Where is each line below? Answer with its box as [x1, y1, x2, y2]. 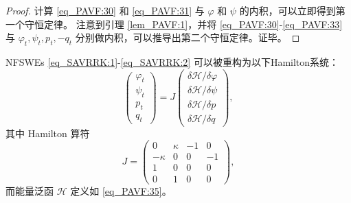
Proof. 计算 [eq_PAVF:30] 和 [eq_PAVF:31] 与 [5, 3, 205, 17]
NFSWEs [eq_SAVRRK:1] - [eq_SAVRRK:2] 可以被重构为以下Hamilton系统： [5, 54, 339, 69]
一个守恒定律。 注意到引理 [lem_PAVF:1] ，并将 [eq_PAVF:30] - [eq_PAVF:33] [5, 16, 343, 31]
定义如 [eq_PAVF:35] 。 [70, 183, 172, 198]
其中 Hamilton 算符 [5, 126, 90, 140]
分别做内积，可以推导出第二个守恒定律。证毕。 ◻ [75, 30, 300, 45]
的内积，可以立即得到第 [239, 3, 346, 17]
